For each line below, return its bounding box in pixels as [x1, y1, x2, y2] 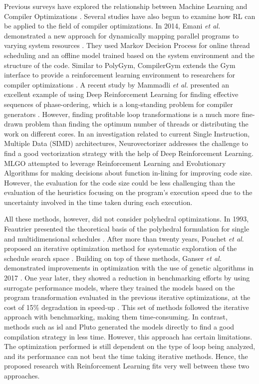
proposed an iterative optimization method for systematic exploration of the [4, 243, 237, 253]
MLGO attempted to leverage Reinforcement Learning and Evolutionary [4, 157, 226, 168]
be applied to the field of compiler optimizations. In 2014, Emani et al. [4, 20, 221, 31]
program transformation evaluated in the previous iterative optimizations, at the [4, 292, 251, 302]
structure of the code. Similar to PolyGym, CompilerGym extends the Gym [4, 59, 236, 70]
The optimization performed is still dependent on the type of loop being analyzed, [4, 341, 256, 351]
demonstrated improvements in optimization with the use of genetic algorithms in [4, 262, 254, 273]
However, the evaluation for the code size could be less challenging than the [4, 177, 236, 187]
